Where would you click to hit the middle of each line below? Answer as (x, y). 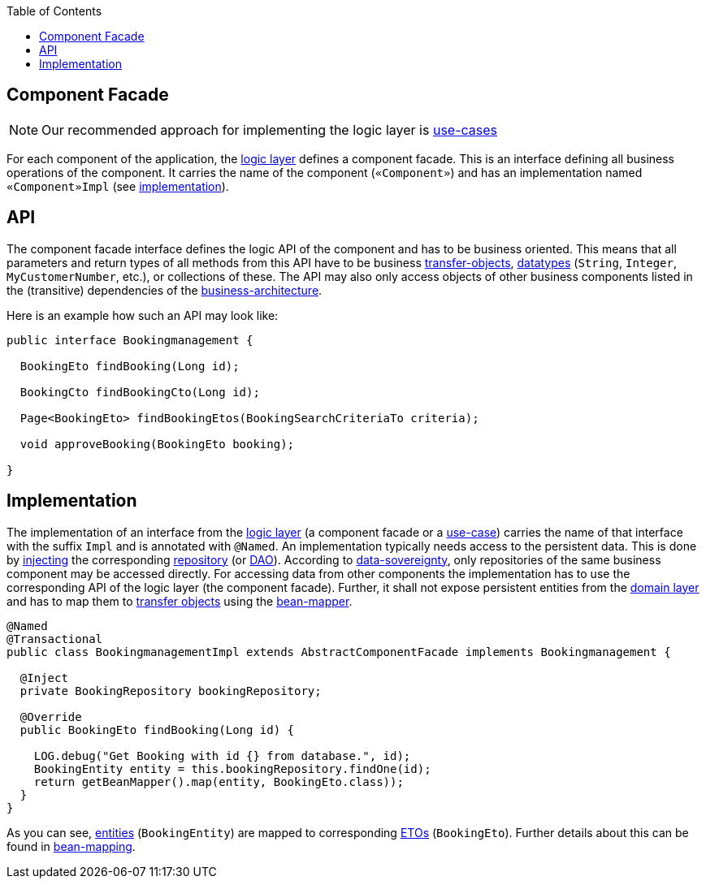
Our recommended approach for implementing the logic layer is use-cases (270, 130)
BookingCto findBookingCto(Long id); (140, 392)
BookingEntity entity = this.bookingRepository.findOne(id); (232, 768)
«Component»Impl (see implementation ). (118, 186)
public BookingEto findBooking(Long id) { (157, 730)
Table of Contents (54, 11)
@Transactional (55, 639)
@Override (51, 717)
